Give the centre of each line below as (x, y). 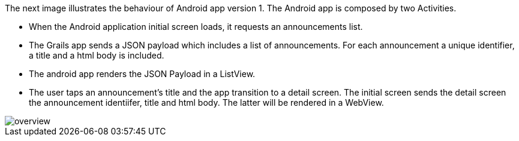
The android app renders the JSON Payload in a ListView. (142, 74)
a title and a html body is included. (97, 55)
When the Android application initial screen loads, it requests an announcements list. (196, 27)
